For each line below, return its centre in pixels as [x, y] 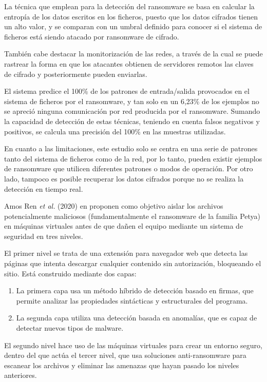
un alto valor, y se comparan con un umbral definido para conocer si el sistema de [133, 26]
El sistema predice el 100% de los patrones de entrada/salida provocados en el [127, 91]
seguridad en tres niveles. [44, 236]
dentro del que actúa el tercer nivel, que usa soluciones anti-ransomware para [125, 355]
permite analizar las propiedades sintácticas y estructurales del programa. [132, 300]
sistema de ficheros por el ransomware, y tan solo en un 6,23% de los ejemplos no [132, 101]
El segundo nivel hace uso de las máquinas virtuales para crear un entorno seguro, [133, 345]
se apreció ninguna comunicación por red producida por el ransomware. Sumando [132, 111]
